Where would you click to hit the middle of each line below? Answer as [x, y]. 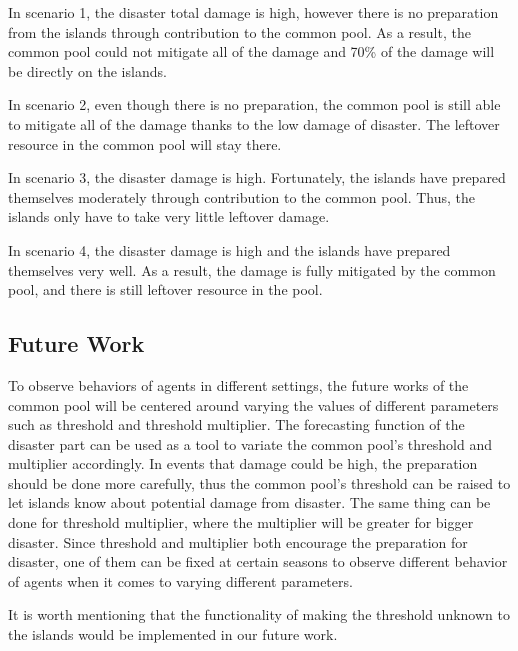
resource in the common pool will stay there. [145, 143]
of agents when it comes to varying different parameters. [180, 580]
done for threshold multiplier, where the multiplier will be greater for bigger [241, 522]
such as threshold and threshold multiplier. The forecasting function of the [236, 424]
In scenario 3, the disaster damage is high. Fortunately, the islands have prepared [257, 177]
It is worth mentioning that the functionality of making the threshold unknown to [259, 614]
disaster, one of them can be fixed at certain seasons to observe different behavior [258, 561]
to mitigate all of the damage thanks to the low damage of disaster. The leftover [254, 123]
